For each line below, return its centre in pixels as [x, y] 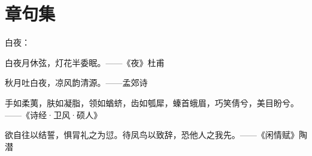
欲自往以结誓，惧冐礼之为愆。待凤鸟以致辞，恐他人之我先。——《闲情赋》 [152, 135]
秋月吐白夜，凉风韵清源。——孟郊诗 [76, 82]
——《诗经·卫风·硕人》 [53, 114]
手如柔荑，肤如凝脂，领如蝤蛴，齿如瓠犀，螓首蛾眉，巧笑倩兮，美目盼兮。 [152, 102]
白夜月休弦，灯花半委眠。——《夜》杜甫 [85, 62]
